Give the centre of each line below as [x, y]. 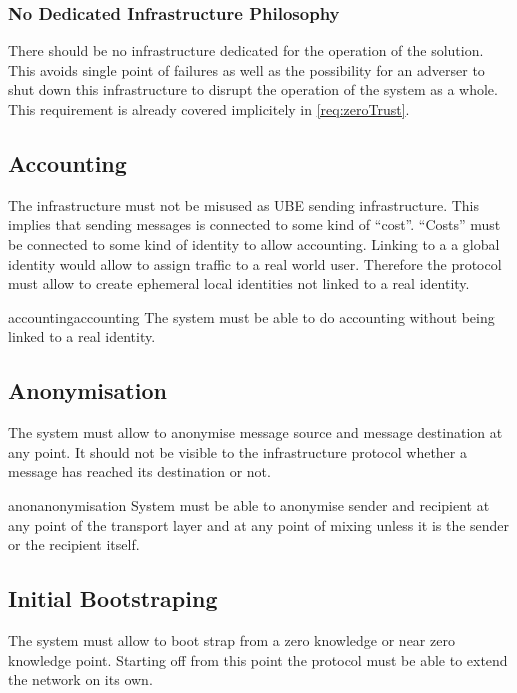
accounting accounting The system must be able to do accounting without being [251, 316]
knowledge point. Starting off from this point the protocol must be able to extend [258, 659]
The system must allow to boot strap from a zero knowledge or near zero [231, 639]
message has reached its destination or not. [139, 471]
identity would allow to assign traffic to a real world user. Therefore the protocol [255, 263]
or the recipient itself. [74, 544]
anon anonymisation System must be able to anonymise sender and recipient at [249, 504]
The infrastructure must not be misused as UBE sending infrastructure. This [244, 204]
